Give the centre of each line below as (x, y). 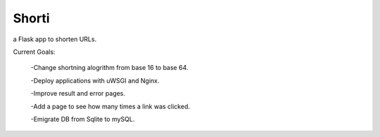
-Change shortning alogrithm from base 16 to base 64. (109, 68)
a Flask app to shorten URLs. (55, 39)
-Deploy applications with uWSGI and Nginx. (95, 80)
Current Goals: (34, 52)
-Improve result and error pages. (78, 94)
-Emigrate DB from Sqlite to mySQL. (83, 119)
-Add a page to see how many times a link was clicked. (110, 106)
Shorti (31, 18)
